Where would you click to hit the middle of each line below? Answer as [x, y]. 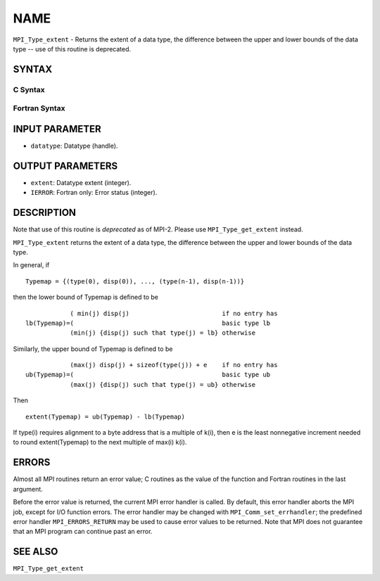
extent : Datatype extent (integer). [81, 182]
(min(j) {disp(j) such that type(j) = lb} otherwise [163, 333]
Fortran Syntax [39, 108]
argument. [28, 489]
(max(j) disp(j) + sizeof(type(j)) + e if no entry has [174, 365]
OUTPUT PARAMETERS [65, 166]
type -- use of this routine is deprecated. [72, 49]
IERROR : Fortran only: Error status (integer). [94, 193]
